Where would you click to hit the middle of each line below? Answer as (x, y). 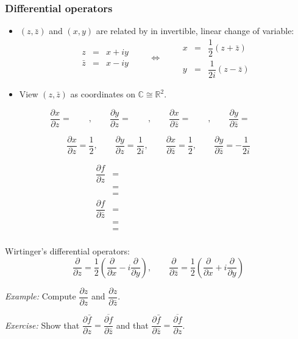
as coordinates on (103, 94)
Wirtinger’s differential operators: (67, 251)
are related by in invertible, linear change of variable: (195, 31)
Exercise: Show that (42, 325)
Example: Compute (41, 296)
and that (132, 325)
